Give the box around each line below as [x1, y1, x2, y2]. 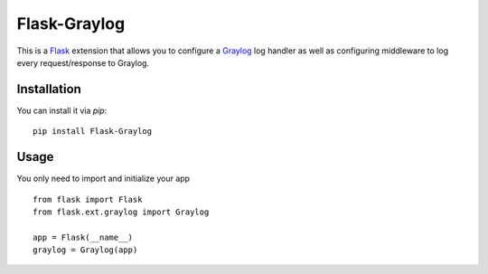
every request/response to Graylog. [16, 57, 149, 68]
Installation [16, 81, 81, 97]
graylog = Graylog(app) [33, 245, 138, 255]
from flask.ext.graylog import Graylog [33, 206, 210, 217]
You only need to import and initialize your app [16, 173, 190, 184]
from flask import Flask [33, 194, 143, 204]
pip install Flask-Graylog [33, 127, 153, 137]
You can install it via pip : [16, 105, 108, 116]
